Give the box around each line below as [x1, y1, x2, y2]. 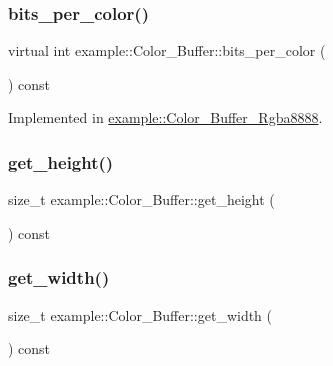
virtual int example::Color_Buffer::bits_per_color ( [8, 40, 326, 61]
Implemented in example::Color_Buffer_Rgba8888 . [8, 107, 323, 128]
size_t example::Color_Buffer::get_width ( [8, 304, 273, 325]
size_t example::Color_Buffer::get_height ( [8, 189, 275, 210]
